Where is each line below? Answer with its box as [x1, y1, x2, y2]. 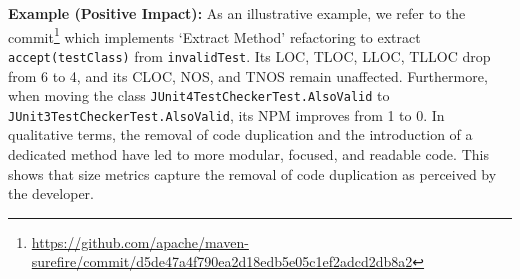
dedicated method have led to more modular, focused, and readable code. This [8, 144, 489, 164]
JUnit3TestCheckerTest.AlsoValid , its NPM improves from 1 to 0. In [8, 104, 445, 125]
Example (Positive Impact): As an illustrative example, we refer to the [8, 3, 466, 23]
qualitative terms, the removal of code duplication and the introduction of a [8, 124, 473, 145]
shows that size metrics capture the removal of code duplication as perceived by [8, 163, 497, 184]
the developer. [8, 183, 94, 204]
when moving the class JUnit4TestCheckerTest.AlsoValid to [8, 85, 390, 106]
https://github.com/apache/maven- [31, 231, 249, 252]
